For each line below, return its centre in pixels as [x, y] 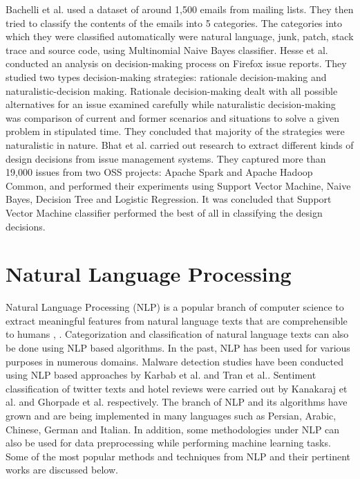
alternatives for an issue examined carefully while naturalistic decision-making [171, 104]
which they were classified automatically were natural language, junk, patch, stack [180, 36]
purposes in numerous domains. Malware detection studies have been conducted [175, 361]
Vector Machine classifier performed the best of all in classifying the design [164, 212]
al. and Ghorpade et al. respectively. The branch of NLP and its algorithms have [177, 402]
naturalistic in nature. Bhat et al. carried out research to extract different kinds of [180, 144]
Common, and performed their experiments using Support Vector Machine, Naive [178, 185]
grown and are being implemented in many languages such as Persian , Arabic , [171, 415]
